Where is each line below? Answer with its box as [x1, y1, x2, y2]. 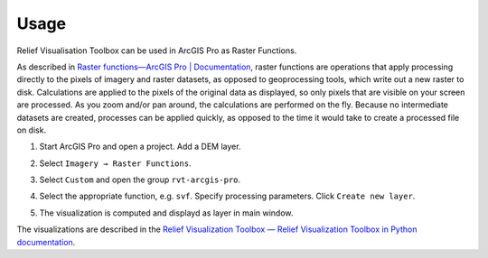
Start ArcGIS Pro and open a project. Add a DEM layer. [39, 141, 241, 152]
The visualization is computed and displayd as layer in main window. [39, 207, 294, 218]
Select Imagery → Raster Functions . [39, 158, 192, 169]
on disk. [16, 124, 47, 135]
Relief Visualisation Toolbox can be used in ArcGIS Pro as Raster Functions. [16, 45, 297, 56]
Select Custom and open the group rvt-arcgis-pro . [39, 174, 241, 185]
